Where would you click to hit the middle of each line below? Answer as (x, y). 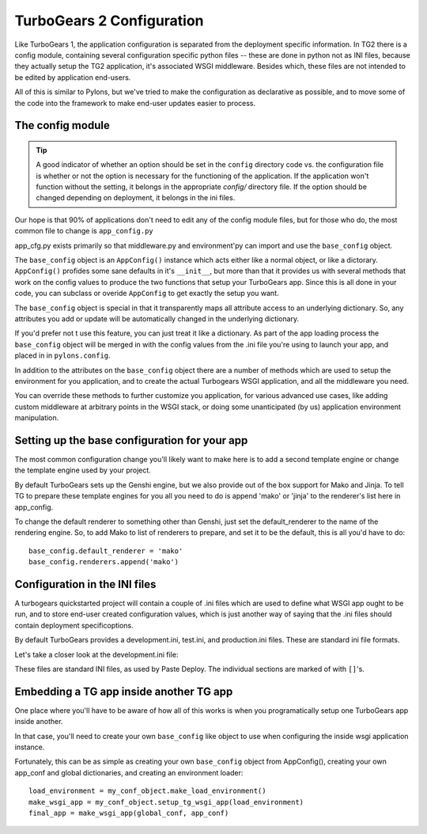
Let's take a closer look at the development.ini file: (96, 654)
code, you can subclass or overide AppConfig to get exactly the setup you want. (147, 294)
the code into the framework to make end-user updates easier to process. (135, 103)
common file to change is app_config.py (84, 231)
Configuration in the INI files (85, 584)
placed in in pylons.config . (62, 355)
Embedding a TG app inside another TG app (124, 691)
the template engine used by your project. (83, 470)
